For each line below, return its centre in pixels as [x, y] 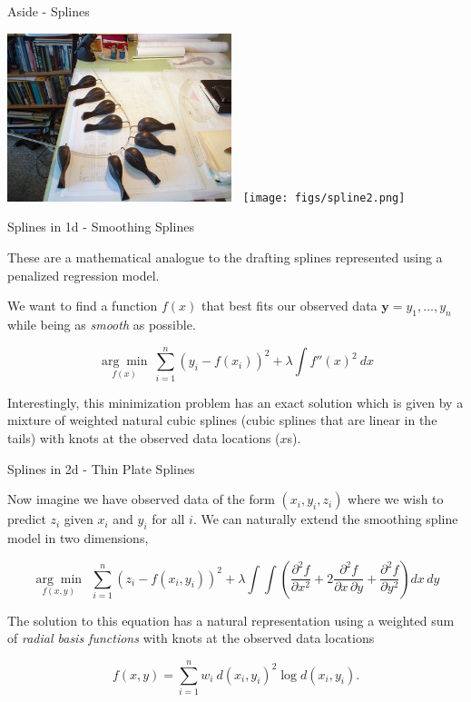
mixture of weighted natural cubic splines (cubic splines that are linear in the [222, 420]
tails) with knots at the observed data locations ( [144, 437]
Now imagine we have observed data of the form [141, 499]
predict [27, 519]
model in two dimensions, [78, 537]
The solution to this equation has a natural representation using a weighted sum [231, 620]
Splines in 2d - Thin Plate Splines [101, 468]
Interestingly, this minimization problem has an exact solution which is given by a [235, 402]
